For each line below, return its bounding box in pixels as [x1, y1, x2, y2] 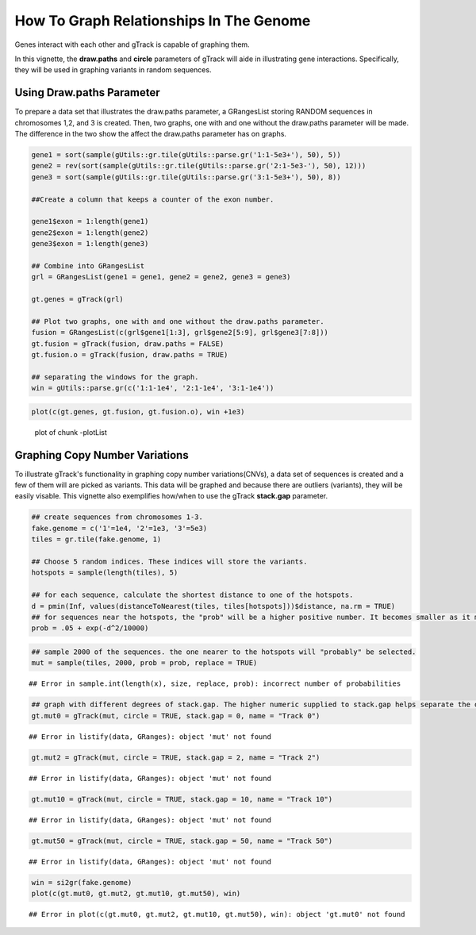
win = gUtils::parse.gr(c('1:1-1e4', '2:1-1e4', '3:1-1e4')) [31, 383, 274, 393]
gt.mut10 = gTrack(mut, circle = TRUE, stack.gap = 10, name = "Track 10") [31, 795, 333, 803]
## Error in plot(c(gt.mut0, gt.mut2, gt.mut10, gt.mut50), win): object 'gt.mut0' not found [29, 910, 405, 918]
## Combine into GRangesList [31, 261, 145, 270]
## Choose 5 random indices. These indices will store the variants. [31, 557, 308, 566]
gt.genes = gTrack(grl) [31, 294, 125, 304]
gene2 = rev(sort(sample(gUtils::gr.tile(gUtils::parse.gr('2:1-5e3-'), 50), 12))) [31, 161, 367, 171]
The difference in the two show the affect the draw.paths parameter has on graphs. [14, 129, 287, 139]
